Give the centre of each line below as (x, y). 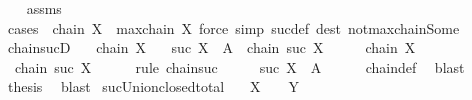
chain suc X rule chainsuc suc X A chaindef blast (239, 66)
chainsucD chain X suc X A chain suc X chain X (211, 47)
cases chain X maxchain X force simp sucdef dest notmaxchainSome (233, 27)
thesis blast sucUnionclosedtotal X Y (153, 86)
